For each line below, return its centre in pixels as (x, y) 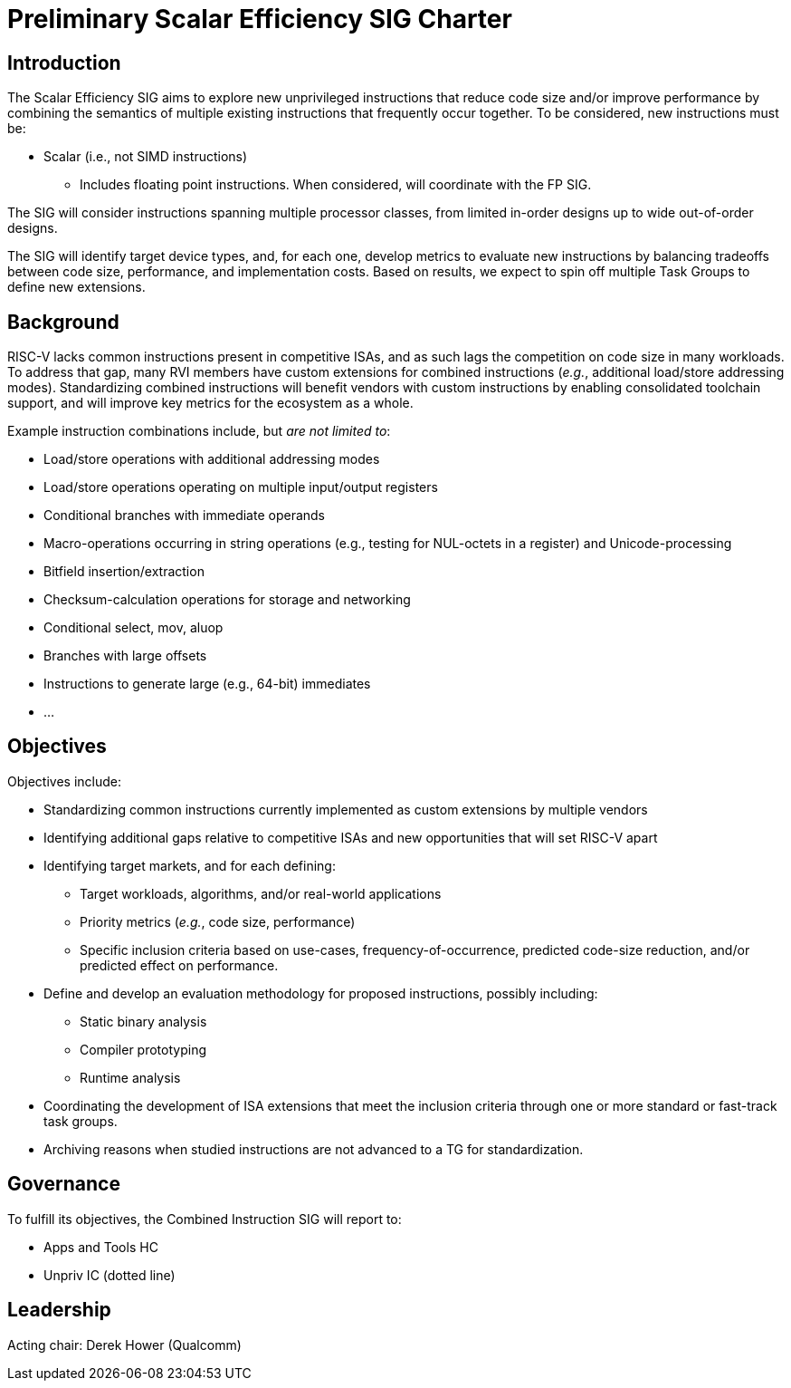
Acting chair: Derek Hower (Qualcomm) (124, 1345)
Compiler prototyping (143, 1049)
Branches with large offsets (125, 656)
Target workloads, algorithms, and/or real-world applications (261, 893)
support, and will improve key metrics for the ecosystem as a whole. (210, 403)
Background (63, 322)
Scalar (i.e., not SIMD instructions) (146, 157)
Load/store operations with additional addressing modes (212, 459)
